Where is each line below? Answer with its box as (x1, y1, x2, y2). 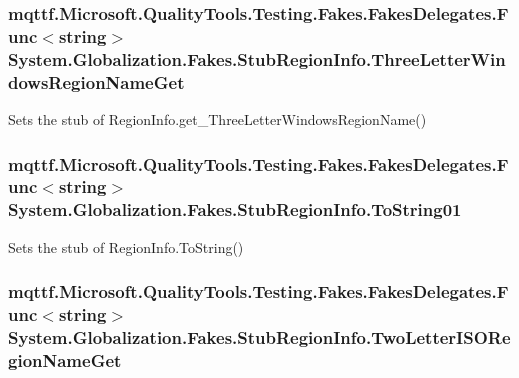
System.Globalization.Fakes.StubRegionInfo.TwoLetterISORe (8, 325, 511, 349)
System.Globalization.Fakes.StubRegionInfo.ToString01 (8, 197, 462, 222)
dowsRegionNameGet (8, 69, 185, 94)
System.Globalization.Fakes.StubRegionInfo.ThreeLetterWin (8, 46, 506, 71)
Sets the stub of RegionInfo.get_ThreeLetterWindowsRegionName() (8, 108, 427, 129)
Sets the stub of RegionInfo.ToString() (8, 236, 244, 257)
